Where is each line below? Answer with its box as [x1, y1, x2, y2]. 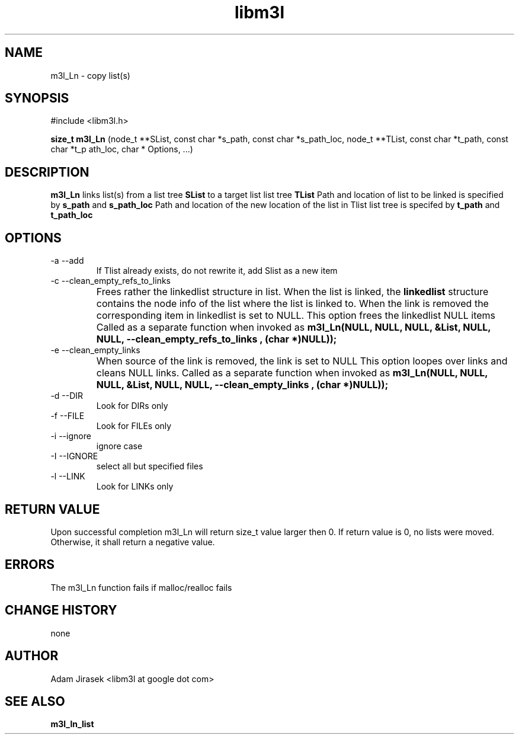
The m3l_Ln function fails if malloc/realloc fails [50, 582, 232, 593]
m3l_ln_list [50, 719, 94, 730]
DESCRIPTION [5, 164, 89, 180]
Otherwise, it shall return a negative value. [50, 536, 215, 547]
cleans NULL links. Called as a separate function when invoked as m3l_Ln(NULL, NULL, [96, 367, 488, 379]
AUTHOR [5, 648, 59, 664]
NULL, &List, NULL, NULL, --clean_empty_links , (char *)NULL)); [96, 379, 389, 391]
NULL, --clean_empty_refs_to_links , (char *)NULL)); [96, 333, 337, 345]
